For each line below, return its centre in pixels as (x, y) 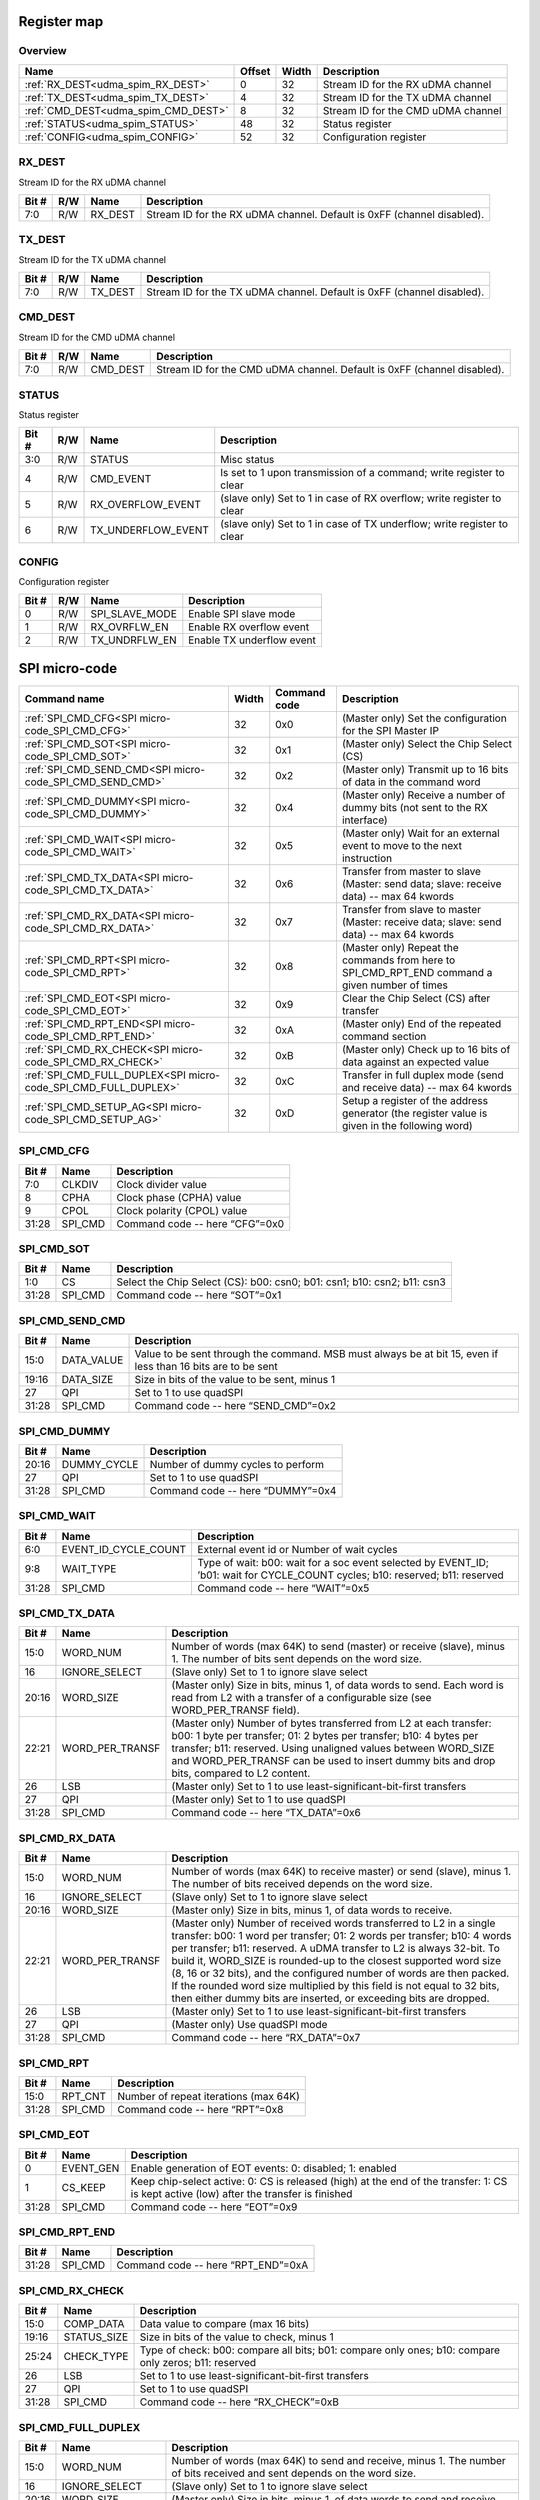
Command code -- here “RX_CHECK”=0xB (239, 2402)
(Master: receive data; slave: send (421, 922)
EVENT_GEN (90, 2168)
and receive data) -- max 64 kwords (426, 1087)
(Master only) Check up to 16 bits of (426, 1049)
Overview (42, 51)
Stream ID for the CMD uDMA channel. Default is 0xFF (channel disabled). (330, 370)
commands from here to (398, 960)
